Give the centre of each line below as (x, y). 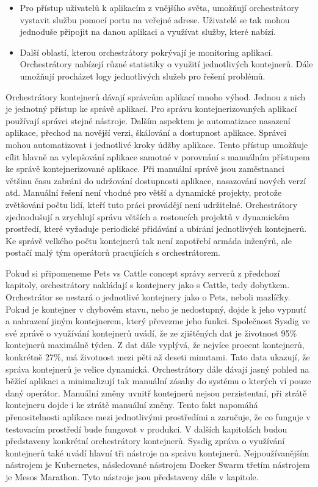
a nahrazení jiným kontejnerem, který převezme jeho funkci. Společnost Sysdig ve (158, 321)
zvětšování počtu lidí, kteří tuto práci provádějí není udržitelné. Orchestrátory (152, 204)
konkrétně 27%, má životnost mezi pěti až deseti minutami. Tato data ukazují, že (158, 357)
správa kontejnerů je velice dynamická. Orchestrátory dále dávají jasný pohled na (157, 369)
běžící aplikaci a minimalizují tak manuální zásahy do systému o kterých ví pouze (158, 381)
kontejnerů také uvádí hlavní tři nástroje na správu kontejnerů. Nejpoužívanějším (157, 452)
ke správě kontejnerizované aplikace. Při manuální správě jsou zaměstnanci (145, 169)
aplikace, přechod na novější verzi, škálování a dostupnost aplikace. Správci (146, 132)
